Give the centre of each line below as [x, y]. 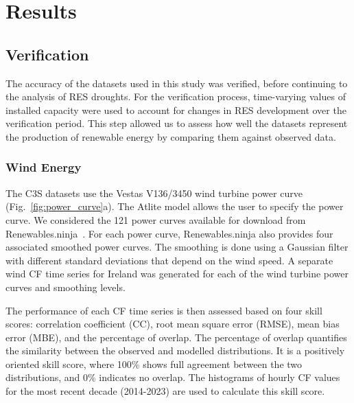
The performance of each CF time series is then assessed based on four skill [164, 310]
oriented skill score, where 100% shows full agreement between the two [154, 364]
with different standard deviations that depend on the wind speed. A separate [169, 260]
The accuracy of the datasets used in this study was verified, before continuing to [177, 83]
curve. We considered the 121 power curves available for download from [156, 219]
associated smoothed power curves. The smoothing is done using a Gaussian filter [177, 247]
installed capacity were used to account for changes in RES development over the [176, 110]
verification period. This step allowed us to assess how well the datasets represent [177, 123]
